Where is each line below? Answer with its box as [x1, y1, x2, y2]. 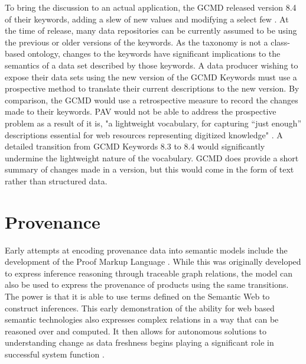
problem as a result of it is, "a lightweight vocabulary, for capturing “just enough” [5, 116, 301, 129]
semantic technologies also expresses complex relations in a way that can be [5, 313, 279, 326]
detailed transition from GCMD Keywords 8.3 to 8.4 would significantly [5, 140, 265, 152]
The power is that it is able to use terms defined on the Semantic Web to [5, 290, 270, 302]
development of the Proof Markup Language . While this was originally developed [5, 255, 301, 268]
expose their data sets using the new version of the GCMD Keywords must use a [5, 70, 297, 83]
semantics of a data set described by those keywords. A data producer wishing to [5, 58, 298, 71]
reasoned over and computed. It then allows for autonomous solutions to [5, 324, 267, 337]
